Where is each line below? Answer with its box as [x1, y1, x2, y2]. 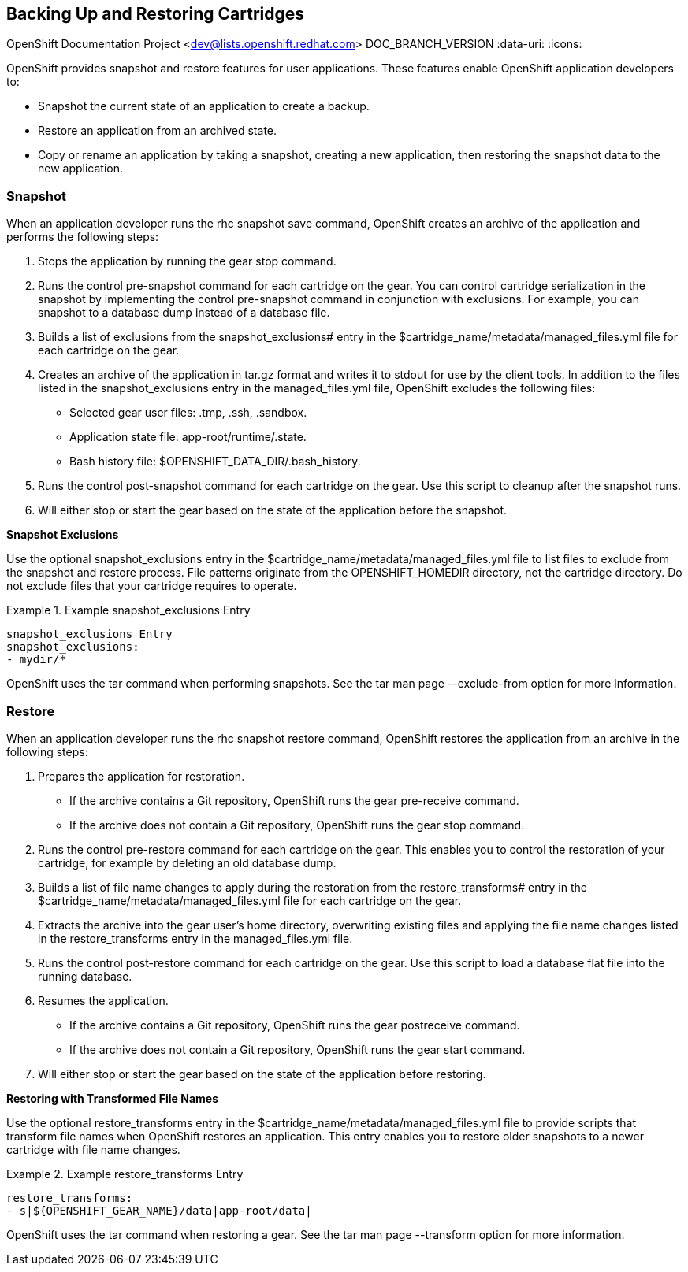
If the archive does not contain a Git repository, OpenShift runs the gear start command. [69, 1042, 526, 1056]
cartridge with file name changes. [6, 1142, 180, 1156]
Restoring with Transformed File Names [6, 1091, 218, 1105]
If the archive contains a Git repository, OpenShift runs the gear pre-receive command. [69, 793, 519, 807]
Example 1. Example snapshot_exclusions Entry [6, 603, 251, 617]
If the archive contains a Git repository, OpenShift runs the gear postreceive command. [69, 1018, 520, 1032]
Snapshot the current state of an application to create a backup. [38, 99, 370, 113]
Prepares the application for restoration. [38, 769, 245, 783]
